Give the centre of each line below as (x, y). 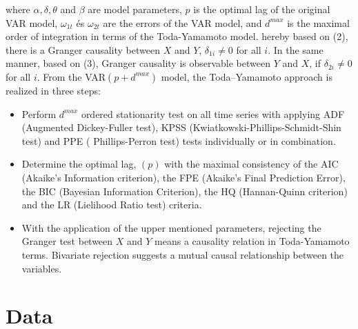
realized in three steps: (53, 90)
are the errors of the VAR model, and (182, 22)
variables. (42, 268)
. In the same (296, 49)
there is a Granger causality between (83, 49)
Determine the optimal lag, (79, 164)
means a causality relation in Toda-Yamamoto (252, 241)
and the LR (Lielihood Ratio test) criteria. (112, 205)
